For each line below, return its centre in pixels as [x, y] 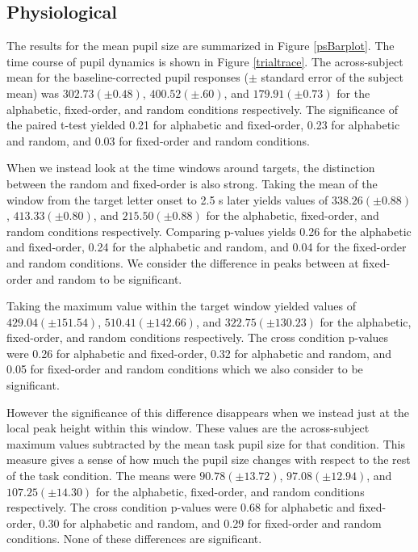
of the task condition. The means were [101, 476]
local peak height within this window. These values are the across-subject [188, 428]
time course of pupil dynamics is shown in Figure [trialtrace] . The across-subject [205, 61]
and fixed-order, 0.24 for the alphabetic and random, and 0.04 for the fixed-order [207, 247]
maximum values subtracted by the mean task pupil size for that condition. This [206, 443]
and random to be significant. [109, 278]
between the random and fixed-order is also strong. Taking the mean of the [192, 183]
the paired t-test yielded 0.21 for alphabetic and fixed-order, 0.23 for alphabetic [203, 125]
